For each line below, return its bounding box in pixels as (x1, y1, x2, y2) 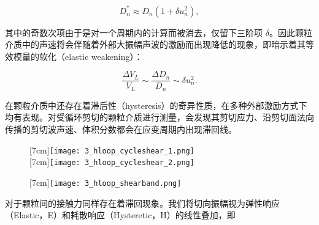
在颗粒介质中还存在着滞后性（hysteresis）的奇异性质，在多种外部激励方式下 (5, 98, 307, 111)
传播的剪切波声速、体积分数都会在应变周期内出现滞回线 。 (5, 122, 237, 135)
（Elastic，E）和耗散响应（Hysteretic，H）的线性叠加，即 (5, 208, 236, 221)
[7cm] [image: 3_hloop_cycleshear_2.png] (29, 155, 194, 168)
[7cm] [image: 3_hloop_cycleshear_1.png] (29, 143, 194, 156)
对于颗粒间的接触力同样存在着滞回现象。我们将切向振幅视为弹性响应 (5, 196, 280, 209)
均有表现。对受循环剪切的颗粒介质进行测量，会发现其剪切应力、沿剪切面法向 (5, 111, 314, 124)
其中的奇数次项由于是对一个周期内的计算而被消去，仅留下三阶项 (5, 26, 263, 39)
